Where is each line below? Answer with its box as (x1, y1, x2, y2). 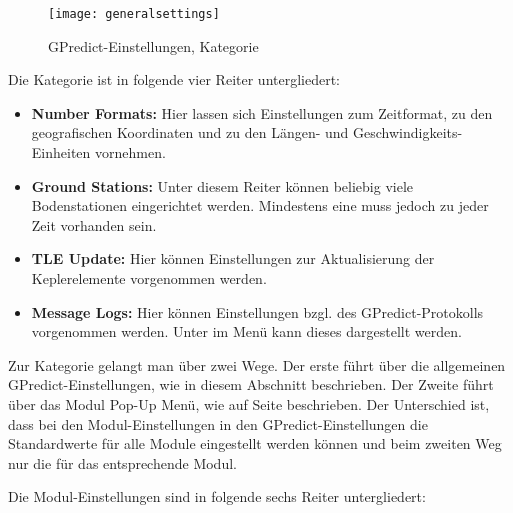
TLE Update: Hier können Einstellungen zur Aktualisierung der (31, 248, 435, 269)
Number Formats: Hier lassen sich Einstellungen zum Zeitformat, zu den (31, 102, 493, 123)
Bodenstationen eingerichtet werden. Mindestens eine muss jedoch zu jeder (31, 195, 489, 216)
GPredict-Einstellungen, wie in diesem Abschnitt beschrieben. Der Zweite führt (8, 374, 494, 395)
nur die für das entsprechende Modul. (8, 452, 237, 473)
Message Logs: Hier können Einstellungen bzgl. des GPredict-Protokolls (31, 301, 484, 322)
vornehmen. (95, 142, 166, 163)
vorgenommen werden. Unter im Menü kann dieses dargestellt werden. (31, 321, 462, 342)
